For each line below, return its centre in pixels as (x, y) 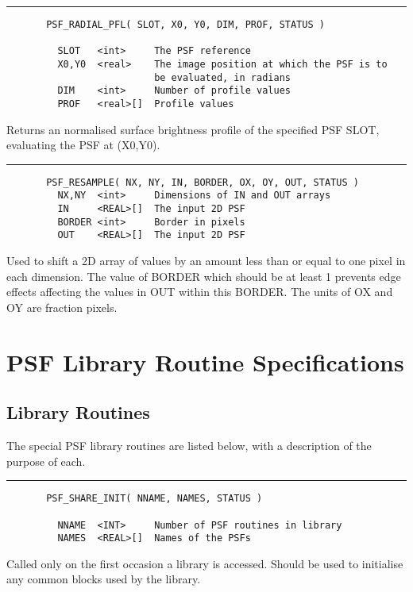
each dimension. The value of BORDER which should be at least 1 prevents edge (204, 276)
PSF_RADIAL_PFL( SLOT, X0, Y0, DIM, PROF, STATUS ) (185, 25)
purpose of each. (46, 461)
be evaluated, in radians (222, 77)
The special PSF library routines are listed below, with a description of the (189, 446)
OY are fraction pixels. (62, 307)
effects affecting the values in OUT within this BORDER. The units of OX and (200, 292)
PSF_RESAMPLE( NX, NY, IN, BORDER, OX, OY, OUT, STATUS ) (203, 182)
